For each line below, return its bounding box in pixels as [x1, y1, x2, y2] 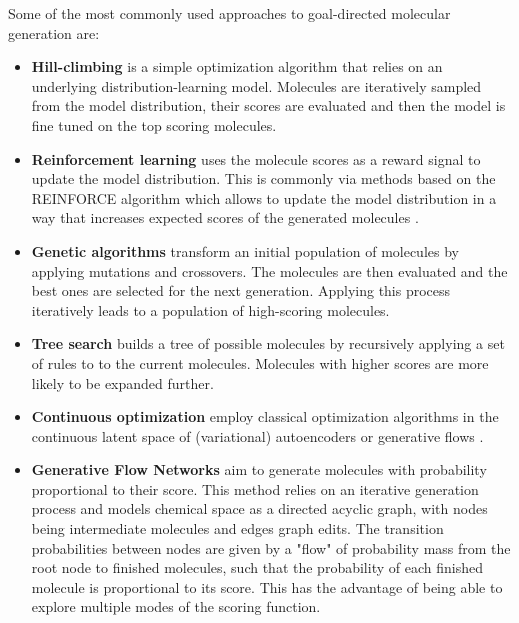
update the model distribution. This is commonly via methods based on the [31, 168, 496, 189]
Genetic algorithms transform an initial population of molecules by [31, 240, 459, 261]
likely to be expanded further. [31, 372, 214, 393]
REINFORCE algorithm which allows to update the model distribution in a [31, 187, 497, 208]
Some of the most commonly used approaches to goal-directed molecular [8, 3, 451, 23]
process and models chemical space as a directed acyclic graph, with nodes [31, 498, 488, 519]
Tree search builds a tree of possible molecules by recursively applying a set [31, 333, 505, 354]
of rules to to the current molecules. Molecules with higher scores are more [31, 352, 489, 373]
